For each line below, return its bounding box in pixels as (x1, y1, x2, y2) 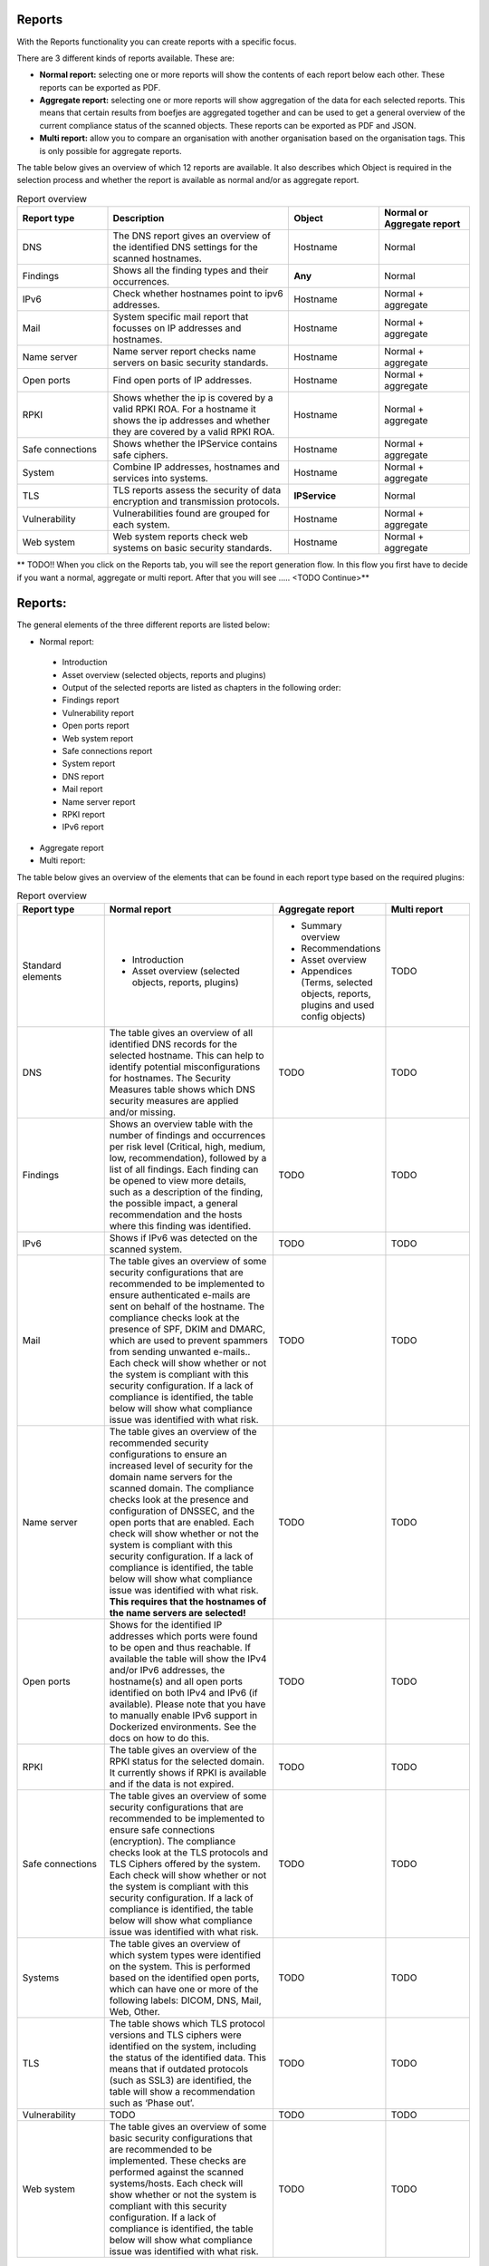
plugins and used (301, 999, 375, 1012)
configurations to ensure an (109, 1448, 227, 1461)
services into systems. (112, 472, 208, 485)
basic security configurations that (109, 2132, 254, 2145)
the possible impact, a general (109, 1197, 239, 1210)
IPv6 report (62, 821, 104, 833)
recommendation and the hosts (109, 1208, 243, 1221)
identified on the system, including (109, 2040, 257, 2053)
